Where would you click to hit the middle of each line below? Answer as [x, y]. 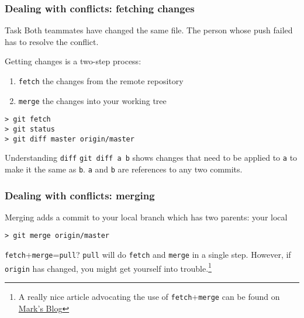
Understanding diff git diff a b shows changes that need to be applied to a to [151, 158]
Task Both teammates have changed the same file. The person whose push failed [149, 30]
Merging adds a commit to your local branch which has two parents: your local [146, 217]
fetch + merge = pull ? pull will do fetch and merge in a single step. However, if [148, 255]
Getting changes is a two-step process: [73, 61]
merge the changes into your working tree [92, 100]
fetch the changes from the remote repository [101, 81]
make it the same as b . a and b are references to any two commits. [124, 169]
